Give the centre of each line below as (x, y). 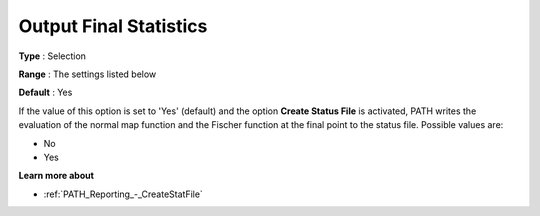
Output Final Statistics (113, 26)
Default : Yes (45, 92)
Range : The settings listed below (87, 74)
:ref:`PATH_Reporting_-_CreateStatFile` (123, 194)
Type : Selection (52, 56)
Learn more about (56, 176)
